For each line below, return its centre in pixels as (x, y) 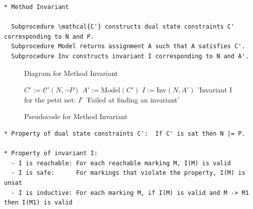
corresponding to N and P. (49, 36)
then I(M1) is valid (38, 203)
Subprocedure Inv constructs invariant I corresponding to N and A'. (130, 56)
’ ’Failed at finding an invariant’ (130, 99)
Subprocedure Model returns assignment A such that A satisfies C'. (128, 46)
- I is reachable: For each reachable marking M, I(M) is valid (121, 163)
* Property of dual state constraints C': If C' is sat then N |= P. (125, 133)
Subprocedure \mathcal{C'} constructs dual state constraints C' (123, 27)
